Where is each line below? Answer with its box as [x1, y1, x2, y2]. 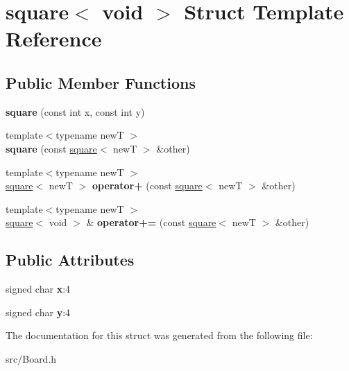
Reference [6, 24, 102, 53]
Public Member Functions [6, 71, 196, 93]
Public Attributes [6, 249, 135, 270]
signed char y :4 [6, 304, 71, 319]
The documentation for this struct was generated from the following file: [6, 328, 313, 343]
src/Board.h [6, 351, 57, 365]
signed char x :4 [6, 282, 71, 296]
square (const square [6, 141, 97, 155]
